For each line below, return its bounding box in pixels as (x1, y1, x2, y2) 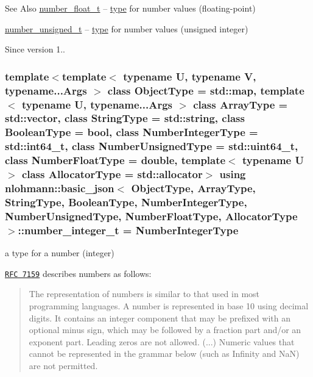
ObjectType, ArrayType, (131, 181, 256, 196)
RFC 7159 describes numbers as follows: (5, 267, 152, 279)
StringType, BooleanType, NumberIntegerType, (5, 195, 247, 209)
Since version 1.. (5, 43, 65, 56)
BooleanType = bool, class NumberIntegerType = (5, 124, 258, 140)
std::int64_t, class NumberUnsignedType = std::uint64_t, (5, 138, 298, 154)
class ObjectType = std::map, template (107, 82, 304, 98)
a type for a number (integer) (5, 246, 114, 259)
